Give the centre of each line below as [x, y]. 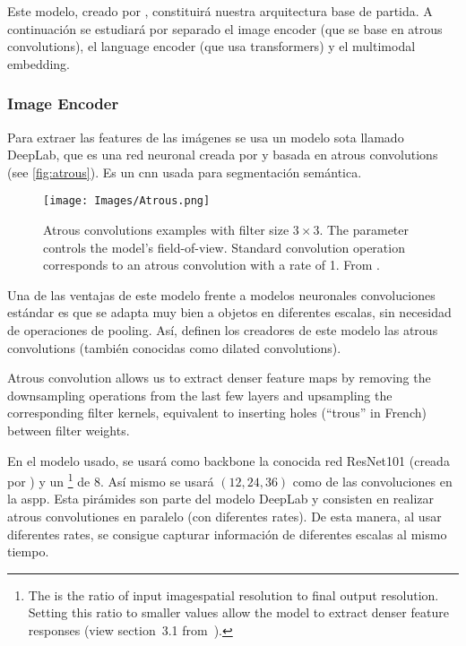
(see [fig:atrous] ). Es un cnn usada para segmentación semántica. [185, 172]
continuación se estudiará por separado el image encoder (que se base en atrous [225, 28]
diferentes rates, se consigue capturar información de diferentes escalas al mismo [227, 534]
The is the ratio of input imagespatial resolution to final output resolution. [233, 594]
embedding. [39, 63]
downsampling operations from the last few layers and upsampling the [200, 395]
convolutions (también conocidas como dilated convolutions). [174, 347]
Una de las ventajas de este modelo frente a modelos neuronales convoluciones [221, 294]
